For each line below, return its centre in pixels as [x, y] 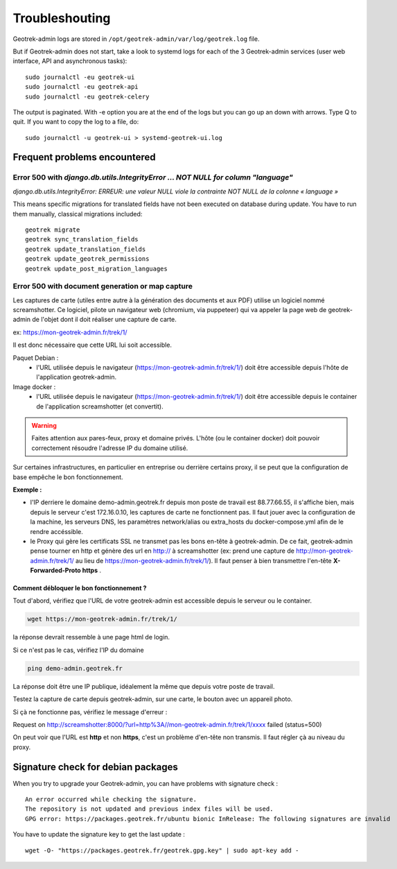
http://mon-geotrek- [324, 551]
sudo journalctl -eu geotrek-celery [87, 96]
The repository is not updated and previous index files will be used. [149, 809]
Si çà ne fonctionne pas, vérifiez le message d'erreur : [90, 712]
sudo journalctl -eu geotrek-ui [80, 77]
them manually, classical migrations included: [78, 214]
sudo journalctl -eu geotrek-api [82, 87]
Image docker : [34, 387]
